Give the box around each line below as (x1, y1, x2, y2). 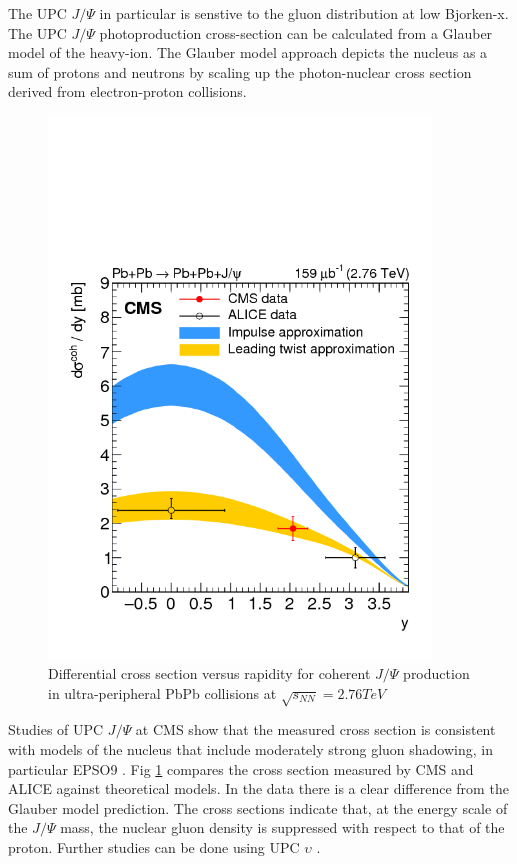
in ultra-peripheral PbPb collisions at (48, 682, 277, 703)
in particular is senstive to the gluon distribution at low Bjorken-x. (99, 3, 509, 23)
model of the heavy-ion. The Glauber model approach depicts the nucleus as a (8, 42, 488, 63)
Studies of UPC (8, 719, 104, 740)
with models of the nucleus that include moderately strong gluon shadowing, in (8, 738, 493, 759)
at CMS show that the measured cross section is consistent (135, 719, 496, 740)
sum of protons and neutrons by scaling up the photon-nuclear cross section (8, 61, 472, 82)
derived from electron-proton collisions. (8, 81, 247, 102)
